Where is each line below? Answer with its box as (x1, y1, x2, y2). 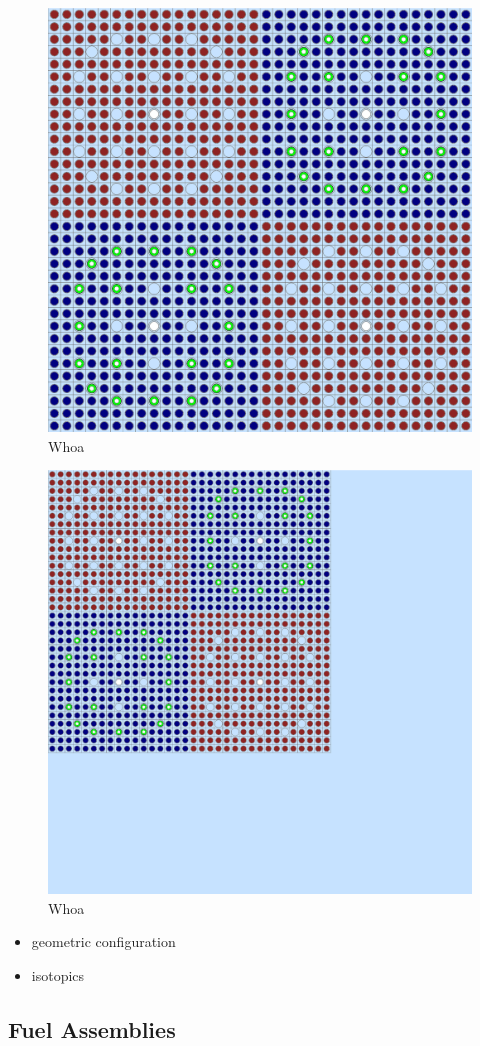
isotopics (31, 964, 85, 985)
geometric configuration (31, 931, 176, 952)
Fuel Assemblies (8, 1013, 176, 1044)
